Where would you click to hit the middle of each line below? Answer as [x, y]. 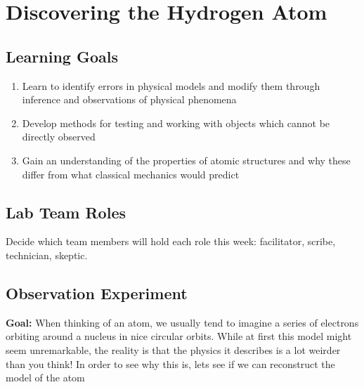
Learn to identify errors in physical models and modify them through [171, 85]
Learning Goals [62, 56]
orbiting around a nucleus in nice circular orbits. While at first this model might [179, 336]
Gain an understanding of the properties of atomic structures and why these [186, 160]
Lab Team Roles [66, 212]
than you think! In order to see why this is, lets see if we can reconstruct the [170, 363]
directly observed [59, 137]
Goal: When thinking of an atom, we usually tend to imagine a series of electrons [182, 322]
